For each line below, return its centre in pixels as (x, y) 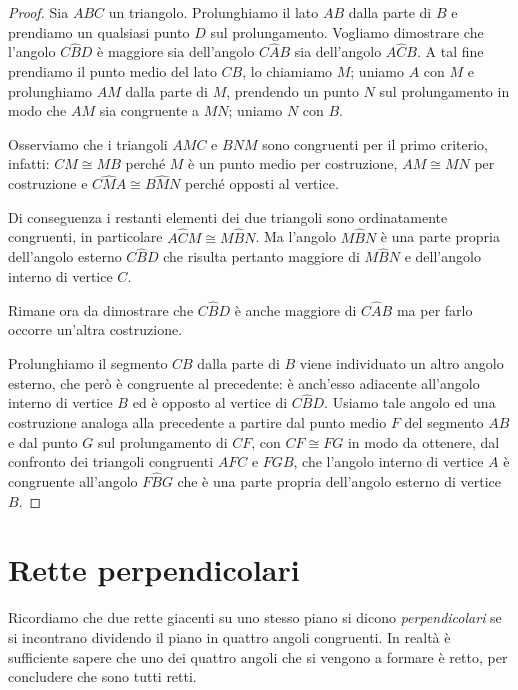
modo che (37, 110)
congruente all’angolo (73, 481)
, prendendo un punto (292, 90)
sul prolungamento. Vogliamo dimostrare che (347, 31)
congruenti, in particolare (85, 236)
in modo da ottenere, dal (423, 441)
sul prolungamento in (444, 90)
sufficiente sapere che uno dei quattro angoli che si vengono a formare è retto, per (258, 656)
